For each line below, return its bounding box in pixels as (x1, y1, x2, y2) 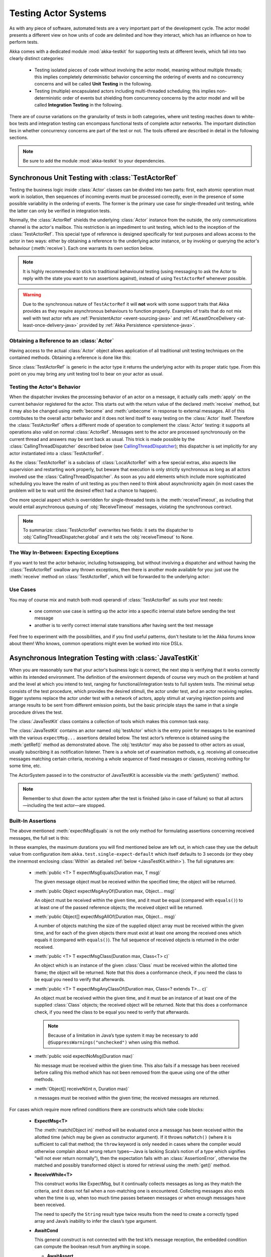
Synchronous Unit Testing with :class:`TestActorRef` (9, 173, 178, 182)
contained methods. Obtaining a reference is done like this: (9, 354, 131, 361)
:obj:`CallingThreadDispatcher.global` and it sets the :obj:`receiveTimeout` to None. (23, 534, 194, 540)
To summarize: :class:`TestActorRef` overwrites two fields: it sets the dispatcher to (23, 527, 193, 533)
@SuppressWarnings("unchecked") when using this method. (48, 1039, 180, 1045)
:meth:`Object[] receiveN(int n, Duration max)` (34, 1086, 129, 1092)
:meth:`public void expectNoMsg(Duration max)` (34, 1053, 134, 1059)
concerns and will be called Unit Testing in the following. (34, 81, 153, 87)
